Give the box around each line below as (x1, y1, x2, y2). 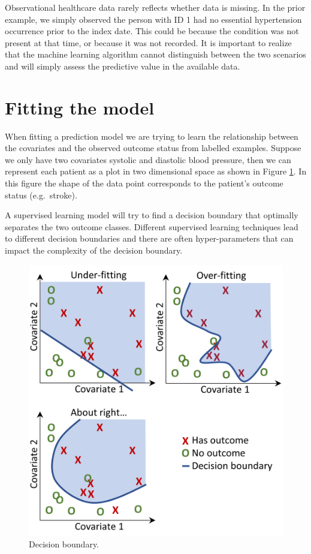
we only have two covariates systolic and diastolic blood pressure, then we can (5, 153, 291, 165)
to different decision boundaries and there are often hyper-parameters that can (5, 232, 294, 245)
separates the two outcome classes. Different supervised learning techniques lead (5, 220, 298, 233)
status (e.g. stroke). (5, 188, 77, 201)
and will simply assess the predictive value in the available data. (5, 59, 240, 72)
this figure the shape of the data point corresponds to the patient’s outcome (5, 177, 283, 189)
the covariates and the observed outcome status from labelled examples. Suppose (5, 141, 301, 154)
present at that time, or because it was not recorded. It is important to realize (5, 36, 292, 49)
